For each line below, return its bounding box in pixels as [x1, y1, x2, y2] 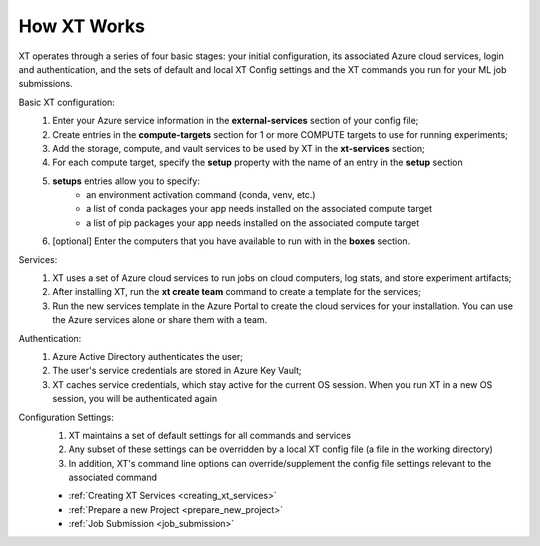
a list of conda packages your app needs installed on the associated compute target [86, 203, 433, 215]
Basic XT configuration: [18, 96, 115, 108]
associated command [68, 471, 158, 484]
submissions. [18, 78, 74, 90]
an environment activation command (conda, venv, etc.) [86, 189, 316, 201]
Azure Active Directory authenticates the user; [52, 350, 244, 362]
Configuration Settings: [18, 411, 115, 423]
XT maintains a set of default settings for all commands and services [68, 429, 352, 441]
